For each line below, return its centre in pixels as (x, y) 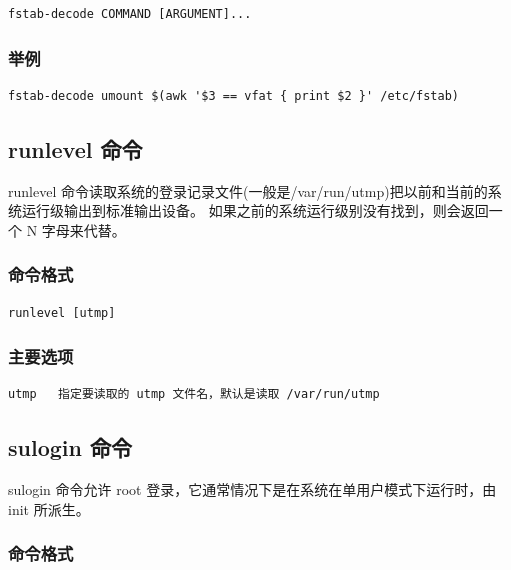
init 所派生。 (49, 508)
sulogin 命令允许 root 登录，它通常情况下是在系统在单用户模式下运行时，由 (252, 489)
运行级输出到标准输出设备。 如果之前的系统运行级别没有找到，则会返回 (255, 210)
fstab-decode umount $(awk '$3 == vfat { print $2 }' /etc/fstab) (234, 95)
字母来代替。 (83, 229)
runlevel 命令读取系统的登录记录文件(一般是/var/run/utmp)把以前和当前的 (248, 190)
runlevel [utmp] (62, 312)
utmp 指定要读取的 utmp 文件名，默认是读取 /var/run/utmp (194, 394)
